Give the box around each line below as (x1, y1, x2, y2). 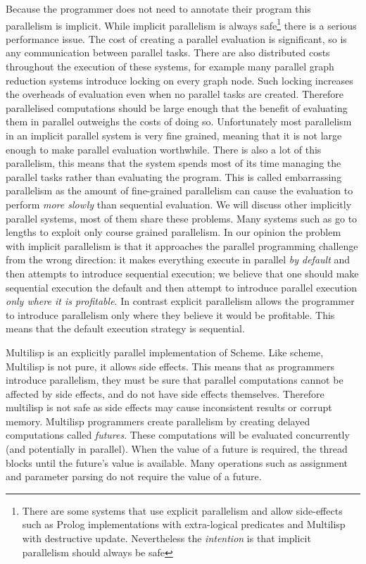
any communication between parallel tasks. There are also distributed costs (6, 45, 330, 60)
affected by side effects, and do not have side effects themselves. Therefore (6, 386, 324, 401)
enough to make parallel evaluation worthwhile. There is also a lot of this (6, 142, 322, 156)
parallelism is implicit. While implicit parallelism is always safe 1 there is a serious (6, 15, 357, 32)
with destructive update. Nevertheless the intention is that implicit (22, 531, 311, 546)
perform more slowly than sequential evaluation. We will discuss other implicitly (6, 196, 352, 211)
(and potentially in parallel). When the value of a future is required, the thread (6, 441, 348, 456)
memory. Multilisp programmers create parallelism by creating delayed (6, 413, 310, 428)
